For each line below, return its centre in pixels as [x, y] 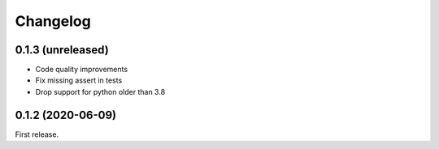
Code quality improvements [82, 70]
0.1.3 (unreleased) [62, 50]
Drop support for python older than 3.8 [100, 92]
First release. [37, 134]
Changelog [53, 21]
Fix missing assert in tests [79, 80]
